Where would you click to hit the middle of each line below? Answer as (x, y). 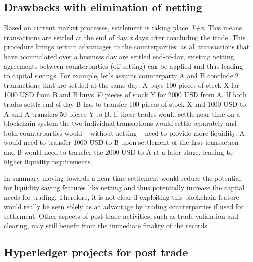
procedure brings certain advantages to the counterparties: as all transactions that (127, 47)
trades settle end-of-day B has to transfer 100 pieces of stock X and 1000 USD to (125, 104)
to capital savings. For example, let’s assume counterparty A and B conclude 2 (121, 75)
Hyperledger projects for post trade (96, 252)
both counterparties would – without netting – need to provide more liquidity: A (124, 132)
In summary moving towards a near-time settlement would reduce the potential (123, 178)
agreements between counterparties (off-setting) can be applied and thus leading (124, 66)
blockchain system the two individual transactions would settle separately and (120, 123)
